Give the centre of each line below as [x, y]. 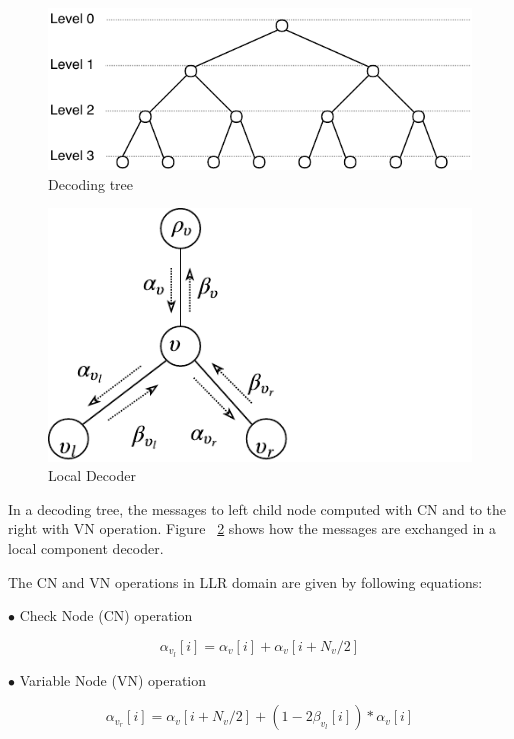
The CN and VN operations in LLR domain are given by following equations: [245, 581]
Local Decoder [92, 475]
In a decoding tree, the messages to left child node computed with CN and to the [257, 508]
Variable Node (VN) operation [113, 679]
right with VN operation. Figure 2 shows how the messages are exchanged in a [252, 528]
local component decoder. [86, 548]
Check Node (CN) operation [106, 615]
